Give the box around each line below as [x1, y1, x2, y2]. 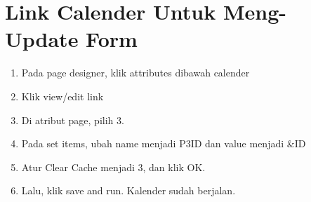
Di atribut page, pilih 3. [21, 112, 124, 127]
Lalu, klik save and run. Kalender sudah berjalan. [21, 183, 236, 198]
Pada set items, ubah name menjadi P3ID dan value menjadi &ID [21, 136, 306, 151]
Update [5, 25, 79, 53]
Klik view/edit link [21, 88, 104, 103]
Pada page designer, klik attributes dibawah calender [21, 65, 250, 80]
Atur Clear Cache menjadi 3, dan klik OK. [21, 159, 206, 174]
